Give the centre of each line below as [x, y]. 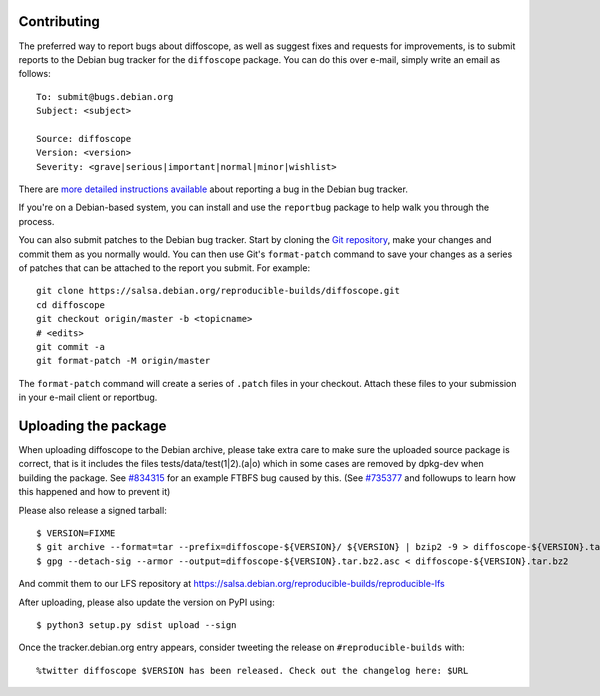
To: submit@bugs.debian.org [105, 96]
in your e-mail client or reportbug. [88, 397]
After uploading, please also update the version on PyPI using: [146, 602]
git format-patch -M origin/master [123, 361]
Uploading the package [92, 425]
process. [36, 221]
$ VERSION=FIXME [76, 533]
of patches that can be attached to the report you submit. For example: [164, 267]
